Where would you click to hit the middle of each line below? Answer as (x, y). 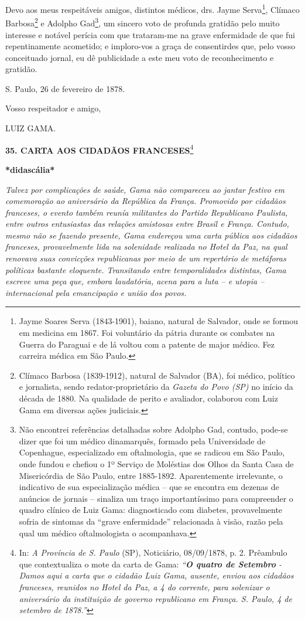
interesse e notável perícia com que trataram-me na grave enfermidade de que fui (150, 34)
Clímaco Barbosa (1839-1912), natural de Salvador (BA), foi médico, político (157, 375)
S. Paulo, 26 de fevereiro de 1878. (65, 88)
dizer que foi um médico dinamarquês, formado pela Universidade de (142, 441)
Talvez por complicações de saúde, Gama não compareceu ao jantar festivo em (145, 189)
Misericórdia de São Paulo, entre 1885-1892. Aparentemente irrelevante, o (151, 475)
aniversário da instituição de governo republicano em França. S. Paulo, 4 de (155, 598)
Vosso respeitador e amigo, (53, 108)
